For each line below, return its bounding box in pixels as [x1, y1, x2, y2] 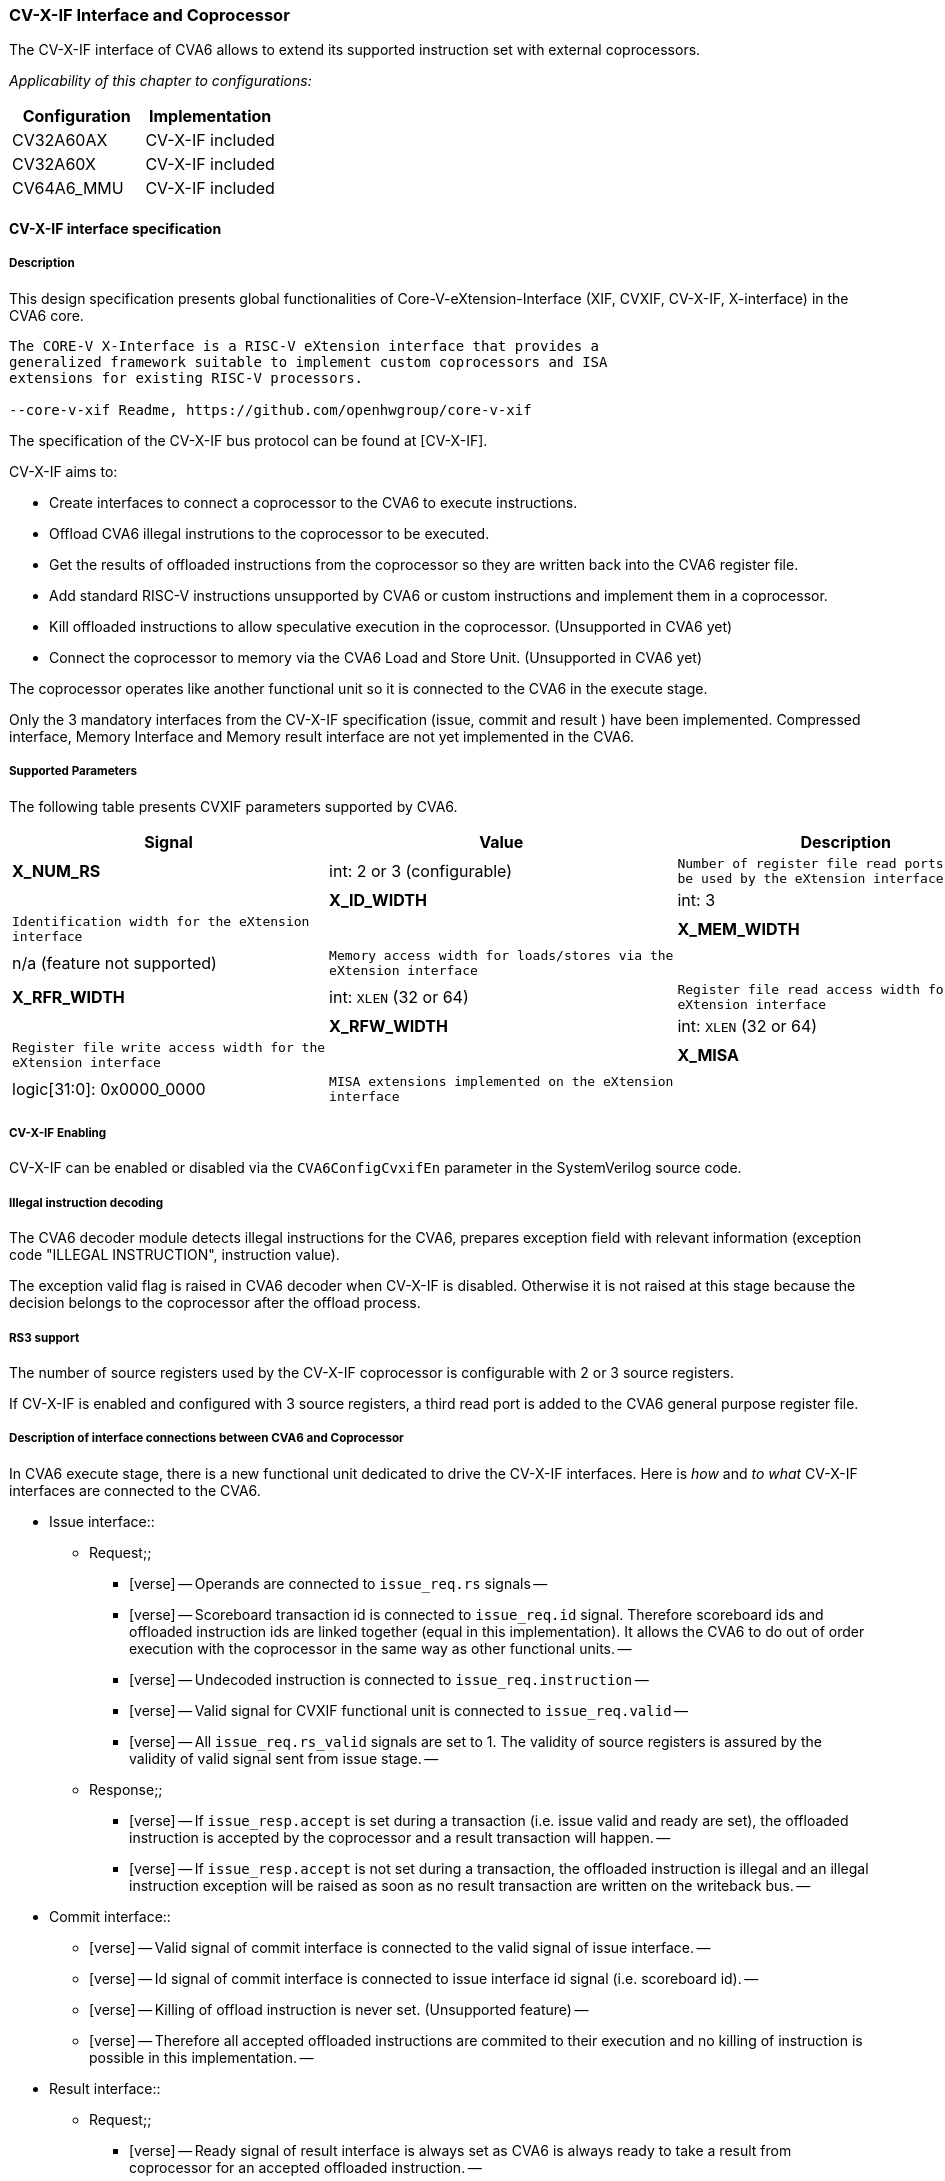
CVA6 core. [9, 306, 84, 324]
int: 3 [677, 889, 716, 910]
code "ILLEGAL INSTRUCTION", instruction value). [9, 1246, 340, 1264]
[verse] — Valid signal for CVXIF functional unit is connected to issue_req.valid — [129, 1701, 689, 1719]
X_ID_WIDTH [329, 889, 427, 910]
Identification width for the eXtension [12, 913, 310, 929]
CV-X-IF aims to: [9, 462, 118, 480]
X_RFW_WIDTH [329, 1015, 448, 1036]
